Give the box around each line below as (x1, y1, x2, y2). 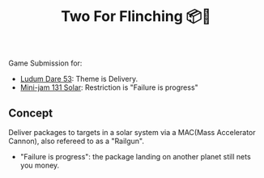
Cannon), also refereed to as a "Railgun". (8, 136, 144, 146)
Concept (8, 106, 53, 120)
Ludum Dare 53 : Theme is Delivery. (19, 74, 138, 84)
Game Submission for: (8, 58, 83, 68)
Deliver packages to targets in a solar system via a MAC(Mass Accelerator (8, 128, 256, 137)
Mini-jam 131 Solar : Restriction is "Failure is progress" (19, 83, 198, 92)
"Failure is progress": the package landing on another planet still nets (19, 152, 251, 161)
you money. (19, 160, 60, 170)
